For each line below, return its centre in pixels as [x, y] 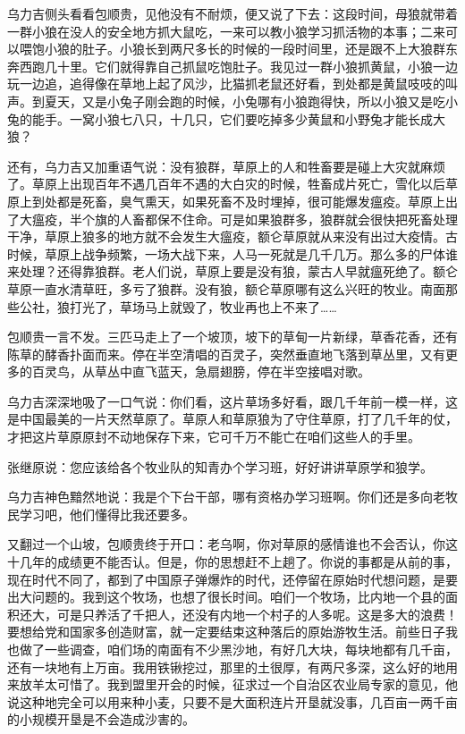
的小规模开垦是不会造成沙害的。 [101, 719]
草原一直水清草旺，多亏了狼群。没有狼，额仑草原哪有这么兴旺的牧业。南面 [226, 288]
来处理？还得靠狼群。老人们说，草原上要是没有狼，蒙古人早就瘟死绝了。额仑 [232, 271]
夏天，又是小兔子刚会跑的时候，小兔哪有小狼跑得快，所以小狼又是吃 [245, 101]
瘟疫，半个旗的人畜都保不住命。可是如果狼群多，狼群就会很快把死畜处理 [245, 219]
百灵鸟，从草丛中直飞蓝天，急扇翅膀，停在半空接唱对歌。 [201, 371]
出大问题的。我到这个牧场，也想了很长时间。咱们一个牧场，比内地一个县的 [226, 597]
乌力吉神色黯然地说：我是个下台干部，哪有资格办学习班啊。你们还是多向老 [226, 497]
